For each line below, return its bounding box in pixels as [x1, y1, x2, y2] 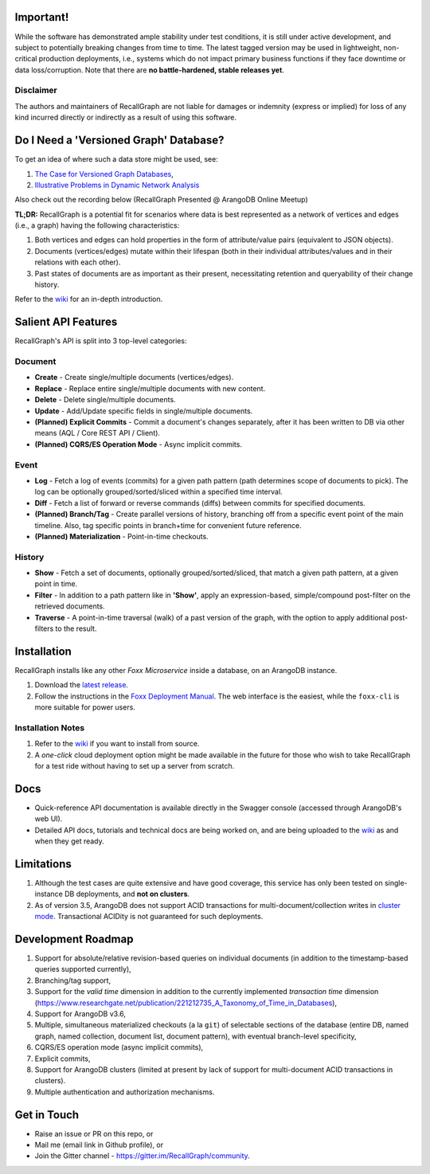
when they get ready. [34, 836, 105, 846]
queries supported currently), [34, 965, 131, 974]
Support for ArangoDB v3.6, [34, 1009, 127, 1019]
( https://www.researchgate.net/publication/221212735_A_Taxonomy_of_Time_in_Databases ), [34, 998, 338, 1008]
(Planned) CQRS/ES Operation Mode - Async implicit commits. [34, 439, 243, 449]
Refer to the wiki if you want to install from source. [34, 739, 200, 749]
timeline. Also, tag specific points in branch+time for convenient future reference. [34, 520, 302, 530]
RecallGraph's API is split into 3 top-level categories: [14, 336, 187, 346]
